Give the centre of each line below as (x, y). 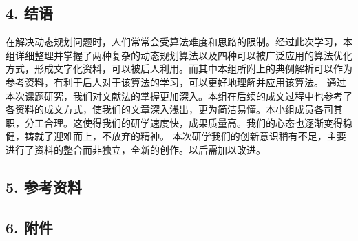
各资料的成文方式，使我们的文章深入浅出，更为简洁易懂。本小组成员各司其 (174, 109)
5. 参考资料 (44, 186)
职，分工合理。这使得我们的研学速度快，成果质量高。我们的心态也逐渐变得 (174, 122)
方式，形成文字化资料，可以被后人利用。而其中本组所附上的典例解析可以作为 (179, 69)
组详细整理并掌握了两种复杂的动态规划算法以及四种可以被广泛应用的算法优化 (179, 55)
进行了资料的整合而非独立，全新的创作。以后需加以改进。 (136, 149)
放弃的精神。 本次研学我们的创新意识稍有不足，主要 (229, 136)
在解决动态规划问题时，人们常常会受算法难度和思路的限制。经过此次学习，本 (179, 42)
